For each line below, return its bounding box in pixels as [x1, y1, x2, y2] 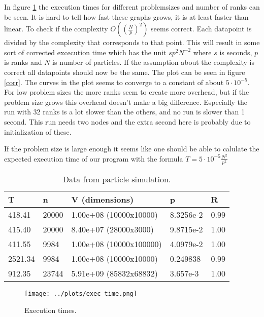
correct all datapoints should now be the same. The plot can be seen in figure [4, 66, 245, 77]
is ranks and [4, 57, 42, 67]
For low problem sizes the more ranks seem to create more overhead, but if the [4, 87, 249, 97]
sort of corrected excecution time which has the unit [4, 47, 167, 57]
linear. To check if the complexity [4, 23, 108, 34]
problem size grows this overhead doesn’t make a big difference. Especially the [4, 96, 248, 107]
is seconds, [219, 47, 252, 57]
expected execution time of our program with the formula [4, 153, 183, 164]
